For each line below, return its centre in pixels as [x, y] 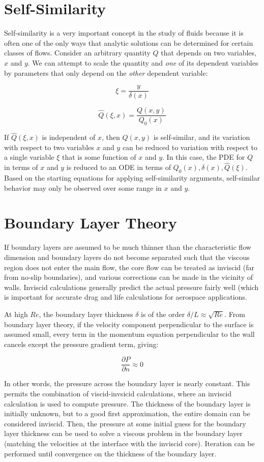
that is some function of [99, 157]
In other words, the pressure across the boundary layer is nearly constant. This [127, 383]
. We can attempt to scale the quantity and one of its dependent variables [143, 62]
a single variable [29, 157]
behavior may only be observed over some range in [83, 187]
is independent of [69, 137]
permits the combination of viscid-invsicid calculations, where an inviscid [118, 393]
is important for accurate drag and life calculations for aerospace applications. [126, 297]
